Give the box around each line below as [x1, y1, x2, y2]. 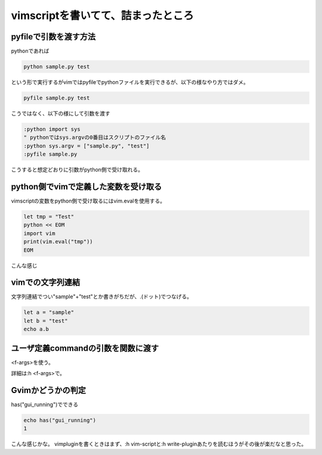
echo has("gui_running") [23, 417, 97, 424]
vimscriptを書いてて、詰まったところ [11, 9, 194, 22]
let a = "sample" [23, 309, 75, 316]
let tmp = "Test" [23, 213, 75, 220]
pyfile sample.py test [23, 95, 90, 101]
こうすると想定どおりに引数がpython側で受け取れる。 [11, 166, 143, 173]
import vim [23, 230, 55, 236]
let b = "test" [23, 317, 68, 324]
